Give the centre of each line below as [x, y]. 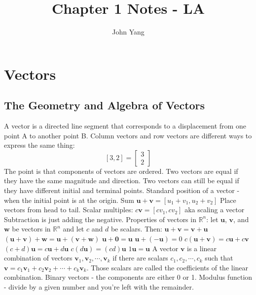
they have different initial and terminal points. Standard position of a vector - [122, 190]
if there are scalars [140, 258]
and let [73, 229]
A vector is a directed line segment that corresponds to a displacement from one [125, 126]
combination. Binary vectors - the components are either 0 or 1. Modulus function [128, 277]
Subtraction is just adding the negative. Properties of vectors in [100, 219]
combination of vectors [38, 258]
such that [219, 258]
